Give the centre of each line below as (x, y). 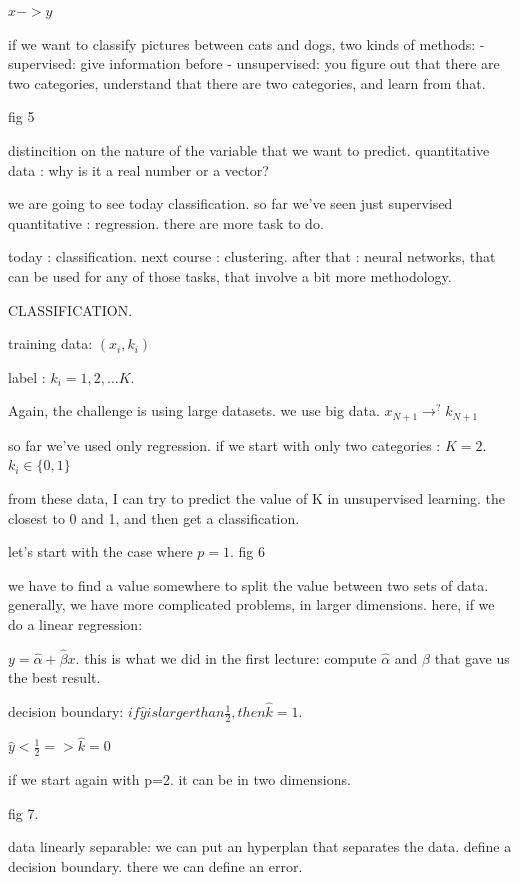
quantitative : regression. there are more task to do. (166, 222)
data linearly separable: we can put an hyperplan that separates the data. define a (260, 846)
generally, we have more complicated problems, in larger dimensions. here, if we (251, 604)
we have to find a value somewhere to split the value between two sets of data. (248, 584)
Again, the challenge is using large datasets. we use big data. (194, 410)
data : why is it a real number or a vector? (138, 169)
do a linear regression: (75, 623)
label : (27, 376)
